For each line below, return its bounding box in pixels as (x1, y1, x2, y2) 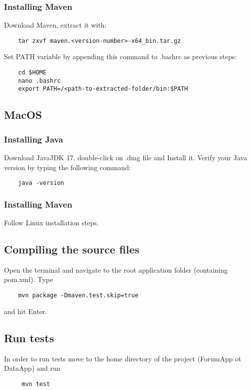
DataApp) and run (4, 363, 61, 373)
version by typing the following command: (4, 162, 131, 172)
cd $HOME (18, 69, 46, 76)
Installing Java (4, 133, 63, 145)
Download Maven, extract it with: (4, 20, 107, 30)
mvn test (21, 380, 50, 388)
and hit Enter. (4, 306, 47, 316)
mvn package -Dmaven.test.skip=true (18, 292, 139, 299)
